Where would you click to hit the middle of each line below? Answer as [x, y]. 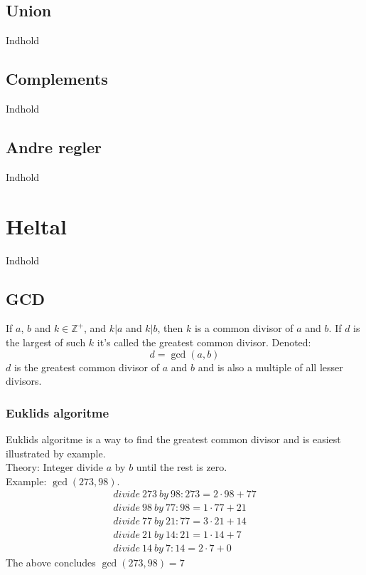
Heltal [36, 226]
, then [170, 328]
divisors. [24, 381]
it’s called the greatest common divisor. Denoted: [204, 342]
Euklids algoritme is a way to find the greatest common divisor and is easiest [173, 439]
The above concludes [51, 563]
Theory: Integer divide [54, 467]
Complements [57, 79]
